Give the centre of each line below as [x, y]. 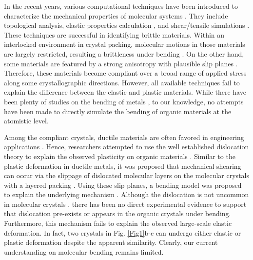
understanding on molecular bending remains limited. [84, 251]
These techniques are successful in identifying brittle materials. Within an [114, 34]
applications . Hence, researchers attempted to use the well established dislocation [126, 147]
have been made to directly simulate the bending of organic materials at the [118, 111]
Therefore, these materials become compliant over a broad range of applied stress [125, 73]
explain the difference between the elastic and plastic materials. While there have [125, 92]
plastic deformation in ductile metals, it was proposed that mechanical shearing [123, 166]
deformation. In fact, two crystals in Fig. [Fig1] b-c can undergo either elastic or [123, 232]
